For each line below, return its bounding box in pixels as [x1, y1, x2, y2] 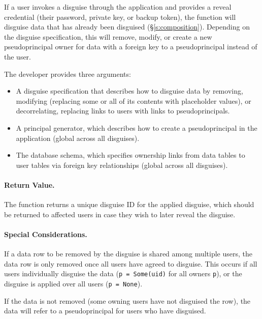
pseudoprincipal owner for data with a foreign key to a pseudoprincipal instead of [4, 41, 257, 52]
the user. [4, 51, 31, 62]
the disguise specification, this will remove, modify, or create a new [4, 31, 212, 42]
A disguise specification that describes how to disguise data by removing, [16, 85, 243, 96]
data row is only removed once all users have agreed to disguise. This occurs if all [4, 258, 257, 269]
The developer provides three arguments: [4, 68, 131, 79]
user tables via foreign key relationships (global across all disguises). [16, 159, 228, 170]
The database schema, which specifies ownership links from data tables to [16, 150, 245, 160]
